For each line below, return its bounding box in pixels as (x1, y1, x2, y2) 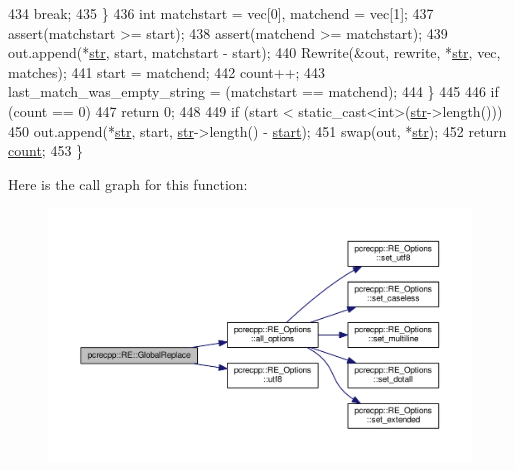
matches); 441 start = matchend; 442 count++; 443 (8, 61, 326, 82)
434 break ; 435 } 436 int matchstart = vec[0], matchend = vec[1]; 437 (8, 3, 434, 23)
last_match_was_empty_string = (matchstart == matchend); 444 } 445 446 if (8, 81, 499, 102)
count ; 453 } (8, 140, 84, 161)
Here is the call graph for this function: (8, 173, 248, 194)
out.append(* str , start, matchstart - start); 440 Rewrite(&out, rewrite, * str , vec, (8, 42, 501, 63)
